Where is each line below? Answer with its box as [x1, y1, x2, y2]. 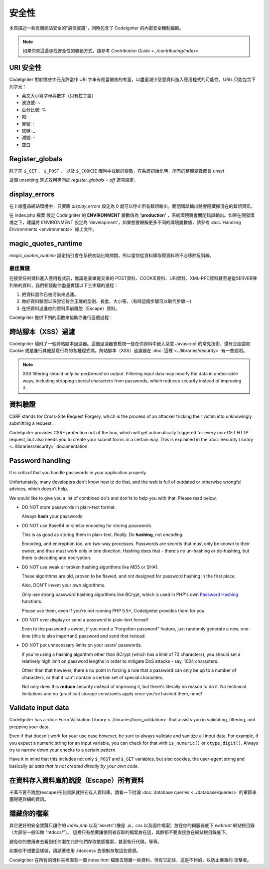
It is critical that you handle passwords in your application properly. [9, 470, 147, 476]
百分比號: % [21, 106, 46, 112]
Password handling [9, 457, 71, 465]
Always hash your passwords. [21, 513, 84, 519]
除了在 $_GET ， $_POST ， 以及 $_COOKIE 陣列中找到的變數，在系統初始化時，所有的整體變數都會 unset [9, 168, 225, 174]
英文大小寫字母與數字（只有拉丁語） [21, 93, 96, 99]
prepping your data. [9, 724, 50, 730]
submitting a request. [9, 420, 53, 426]
